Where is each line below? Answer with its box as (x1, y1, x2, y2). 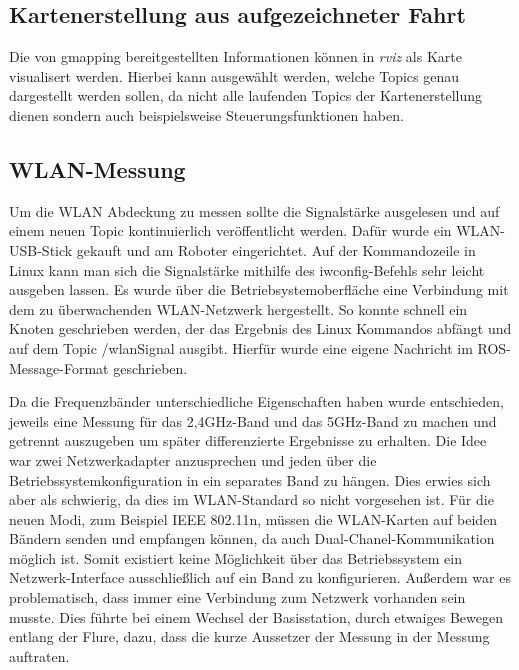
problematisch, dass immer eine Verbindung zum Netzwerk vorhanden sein (9, 587, 466, 608)
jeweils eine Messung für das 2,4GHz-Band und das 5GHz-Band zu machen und (9, 410, 497, 431)
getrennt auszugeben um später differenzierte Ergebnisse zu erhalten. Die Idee (9, 430, 487, 451)
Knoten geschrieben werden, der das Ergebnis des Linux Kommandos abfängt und (9, 318, 512, 339)
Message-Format (9, 357, 109, 378)
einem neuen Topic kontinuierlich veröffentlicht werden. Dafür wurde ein (9, 220, 452, 241)
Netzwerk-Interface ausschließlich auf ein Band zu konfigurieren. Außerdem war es (9, 567, 511, 588)
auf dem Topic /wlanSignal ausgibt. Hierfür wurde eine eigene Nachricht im (9, 337, 473, 358)
